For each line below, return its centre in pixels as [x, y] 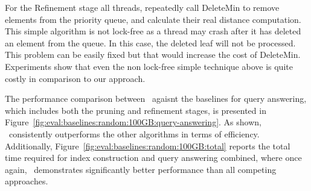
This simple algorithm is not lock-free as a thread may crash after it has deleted [153, 31]
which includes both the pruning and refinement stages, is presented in [136, 110]
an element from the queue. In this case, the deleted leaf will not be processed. [150, 42]
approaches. [27, 181]
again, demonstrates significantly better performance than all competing [141, 169]
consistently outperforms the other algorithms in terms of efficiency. [134, 133]
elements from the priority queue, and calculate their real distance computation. [153, 19]
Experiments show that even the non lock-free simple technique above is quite [149, 66]
